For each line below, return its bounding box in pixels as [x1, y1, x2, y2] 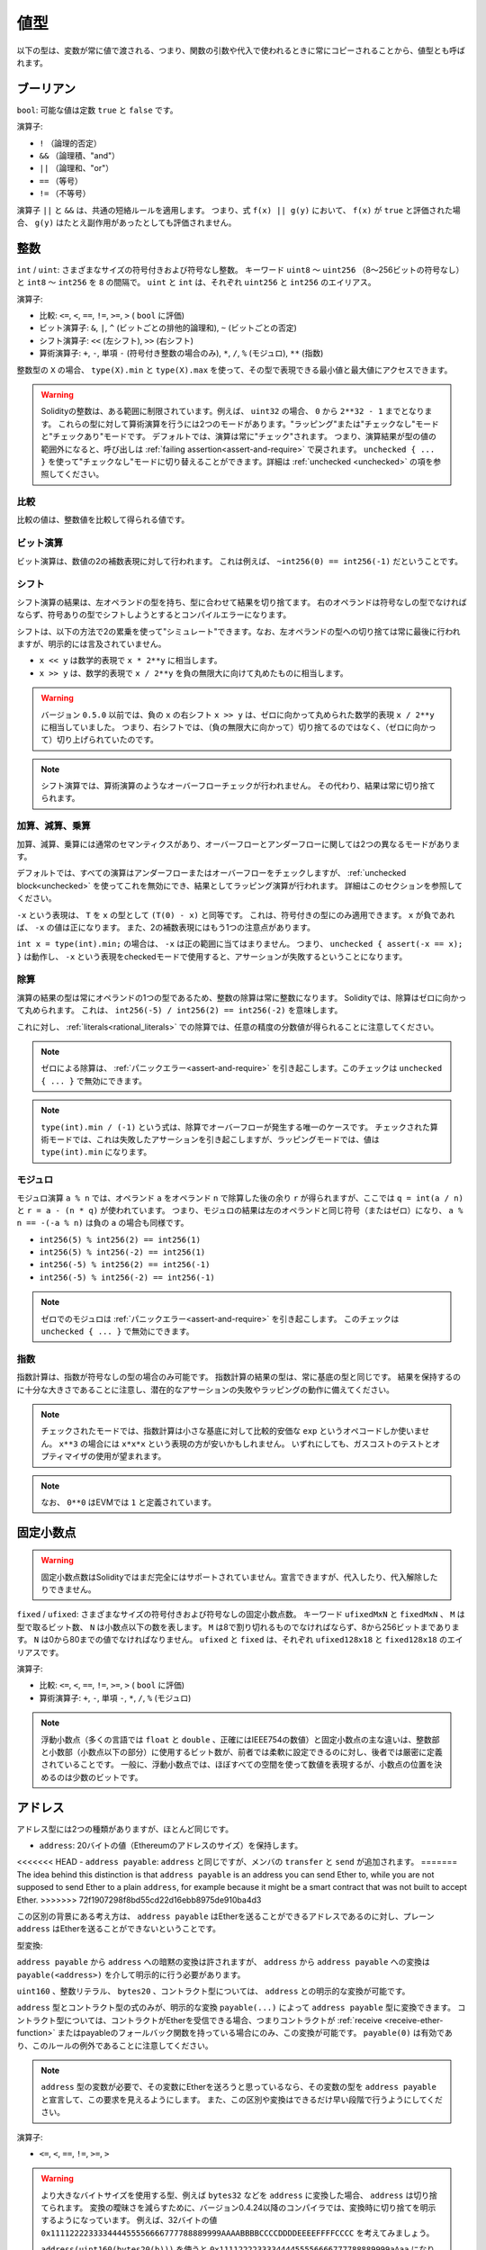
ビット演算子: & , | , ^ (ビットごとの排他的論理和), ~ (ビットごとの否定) [39, 322, 297, 333]
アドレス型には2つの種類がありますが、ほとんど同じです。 [16, 1823, 234, 1834]
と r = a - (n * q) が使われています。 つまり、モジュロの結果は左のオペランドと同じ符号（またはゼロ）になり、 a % [16, 1204, 463, 1215]
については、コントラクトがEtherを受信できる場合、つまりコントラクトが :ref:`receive [63, 2014, 382, 2025]
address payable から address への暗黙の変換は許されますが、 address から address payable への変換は [16, 1957, 431, 1967]
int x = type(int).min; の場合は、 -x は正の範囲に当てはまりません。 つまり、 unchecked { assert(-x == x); [16, 939, 463, 949]
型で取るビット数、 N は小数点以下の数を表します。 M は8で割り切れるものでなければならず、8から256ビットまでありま [16, 1621, 460, 1633]
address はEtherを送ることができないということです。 [16, 1923, 220, 1934]
